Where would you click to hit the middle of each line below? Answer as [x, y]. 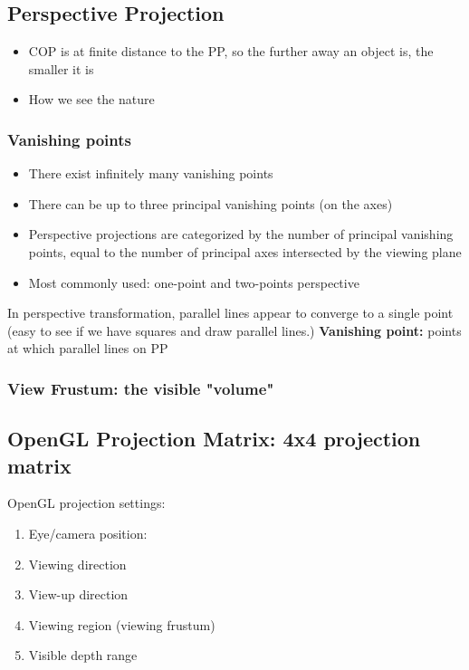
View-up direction [78, 594]
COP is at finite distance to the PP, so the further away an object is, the [231, 51]
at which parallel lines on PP [88, 348]
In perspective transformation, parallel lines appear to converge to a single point [230, 313]
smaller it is [61, 68]
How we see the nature [91, 99]
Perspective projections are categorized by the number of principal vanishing [241, 234]
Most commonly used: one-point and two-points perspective [194, 282]
